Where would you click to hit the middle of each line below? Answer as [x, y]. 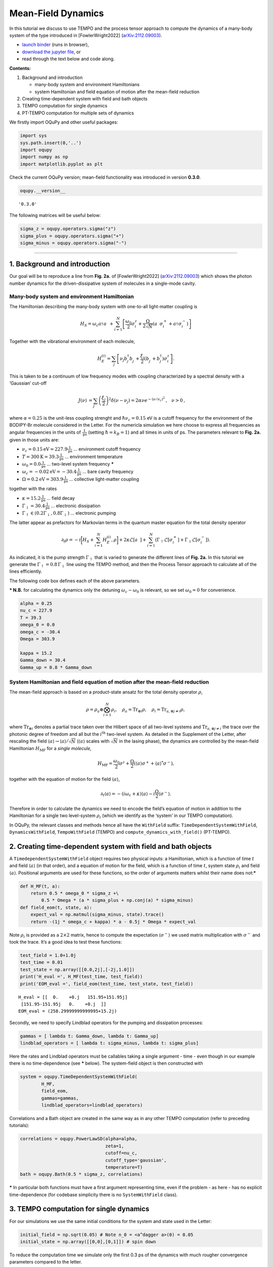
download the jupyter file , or [51, 52]
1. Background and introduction [60, 264]
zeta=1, [115, 1146]
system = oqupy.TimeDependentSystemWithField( [79, 1077]
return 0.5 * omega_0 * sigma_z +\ [75, 893]
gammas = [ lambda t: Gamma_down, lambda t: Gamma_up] [89, 1036]
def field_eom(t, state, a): [56, 907]
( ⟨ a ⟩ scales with [93, 741]
